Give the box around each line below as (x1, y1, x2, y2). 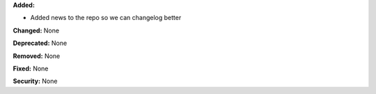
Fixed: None (13, 64, 49, 73)
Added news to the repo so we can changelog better (30, 14, 182, 22)
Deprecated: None (13, 39, 68, 48)
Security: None (13, 77, 58, 86)
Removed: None (13, 52, 61, 60)
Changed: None (13, 26, 59, 35)
